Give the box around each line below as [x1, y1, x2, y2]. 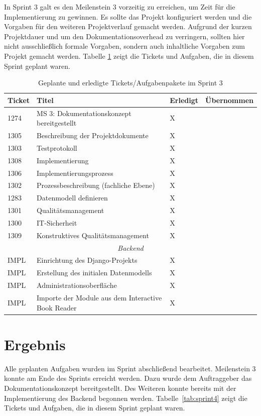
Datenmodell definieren [37, 192, 108, 203]
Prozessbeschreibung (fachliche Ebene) [37, 180, 155, 190]
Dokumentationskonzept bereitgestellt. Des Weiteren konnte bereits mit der [4, 383, 236, 393]
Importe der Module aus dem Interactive [37, 292, 162, 302]
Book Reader [37, 302, 77, 313]
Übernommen [205, 94, 253, 105]
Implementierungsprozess [37, 167, 113, 178]
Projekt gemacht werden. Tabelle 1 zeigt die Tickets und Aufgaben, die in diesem [4, 50, 254, 61]
